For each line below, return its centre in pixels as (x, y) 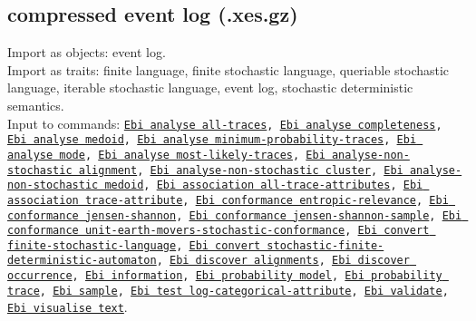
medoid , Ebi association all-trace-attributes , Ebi (264, 185)
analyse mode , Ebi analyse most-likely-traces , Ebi (166, 155)
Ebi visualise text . (68, 307)
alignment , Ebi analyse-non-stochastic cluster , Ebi (241, 170)
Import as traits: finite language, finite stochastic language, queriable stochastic (228, 69)
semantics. (36, 105)
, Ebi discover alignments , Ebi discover (283, 261)
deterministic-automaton (82, 261)
